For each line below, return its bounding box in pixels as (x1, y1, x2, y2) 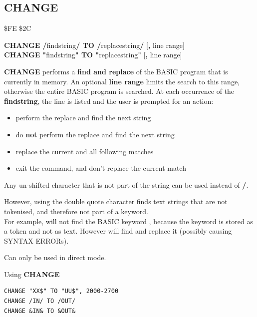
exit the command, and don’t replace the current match (15, 163, 186, 173)
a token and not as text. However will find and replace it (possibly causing (4, 226, 232, 236)
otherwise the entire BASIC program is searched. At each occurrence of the (4, 86, 235, 96)
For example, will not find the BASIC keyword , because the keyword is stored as (4, 216, 253, 226)
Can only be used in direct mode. (4, 252, 106, 263)
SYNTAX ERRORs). (4, 235, 69, 246)
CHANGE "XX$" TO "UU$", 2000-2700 (4, 288, 119, 295)
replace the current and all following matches (15, 146, 154, 156)
